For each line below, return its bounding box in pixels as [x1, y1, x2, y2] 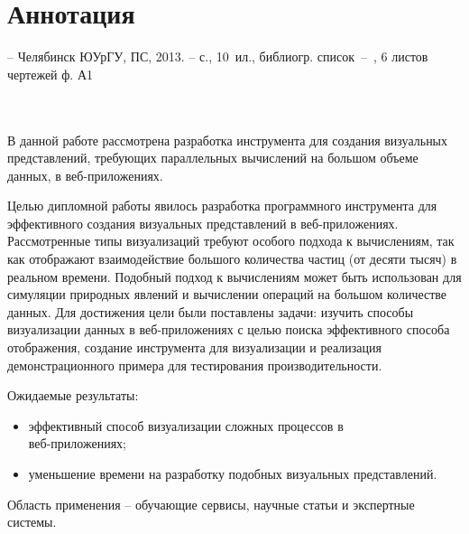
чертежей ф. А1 [7, 64, 93, 83]
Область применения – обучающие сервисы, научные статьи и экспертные [7, 494, 415, 513]
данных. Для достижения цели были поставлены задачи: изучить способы [7, 302, 414, 321]
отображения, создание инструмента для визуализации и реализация [7, 338, 382, 357]
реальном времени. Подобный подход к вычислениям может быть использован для [7, 267, 462, 286]
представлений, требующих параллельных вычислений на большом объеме [7, 148, 418, 167]
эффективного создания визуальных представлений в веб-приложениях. [7, 213, 399, 232]
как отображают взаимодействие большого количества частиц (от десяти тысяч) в [7, 249, 457, 268]
